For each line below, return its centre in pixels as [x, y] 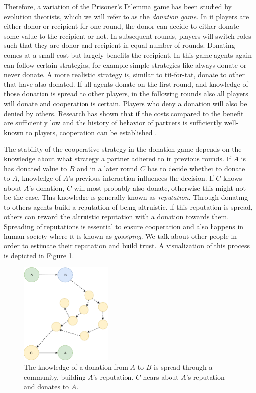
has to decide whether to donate [196, 168]
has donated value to [36, 168]
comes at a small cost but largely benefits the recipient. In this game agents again [128, 55]
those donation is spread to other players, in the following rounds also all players [126, 94]
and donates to [46, 386]
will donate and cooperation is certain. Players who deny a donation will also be [126, 103]
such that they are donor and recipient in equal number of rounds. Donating [120, 45]
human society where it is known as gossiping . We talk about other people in [121, 236]
